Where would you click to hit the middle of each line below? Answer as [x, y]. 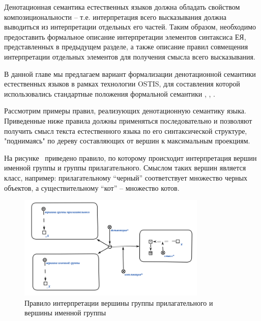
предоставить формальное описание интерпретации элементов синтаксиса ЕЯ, [125, 36]
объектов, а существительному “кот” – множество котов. [92, 187]
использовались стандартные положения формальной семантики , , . [110, 93]
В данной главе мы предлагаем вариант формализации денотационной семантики [130, 74]
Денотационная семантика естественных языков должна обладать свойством [122, 7]
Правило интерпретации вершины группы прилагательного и [119, 302]
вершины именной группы [65, 313]
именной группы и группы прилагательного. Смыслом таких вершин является [125, 168]
